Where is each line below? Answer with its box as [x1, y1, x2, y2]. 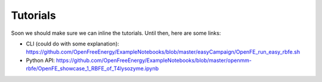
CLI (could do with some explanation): [26, 40, 119, 47]
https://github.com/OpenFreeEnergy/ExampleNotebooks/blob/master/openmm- [55, 57, 252, 64]
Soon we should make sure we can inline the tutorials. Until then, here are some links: [11, 29, 221, 37]
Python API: [26, 57, 55, 64]
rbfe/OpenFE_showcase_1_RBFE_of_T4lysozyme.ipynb [26, 65, 159, 72]
